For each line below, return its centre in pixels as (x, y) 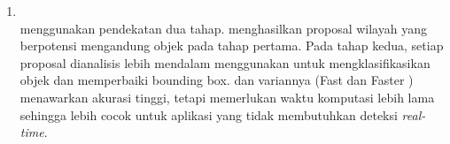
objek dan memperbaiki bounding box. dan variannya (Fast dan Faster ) (217, 80)
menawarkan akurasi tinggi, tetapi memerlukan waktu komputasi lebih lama (227, 97)
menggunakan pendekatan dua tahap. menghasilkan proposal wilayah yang (223, 28)
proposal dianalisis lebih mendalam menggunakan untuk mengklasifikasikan (225, 62)
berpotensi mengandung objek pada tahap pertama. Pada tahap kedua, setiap (232, 45)
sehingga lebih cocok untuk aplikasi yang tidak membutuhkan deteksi (209, 114)
